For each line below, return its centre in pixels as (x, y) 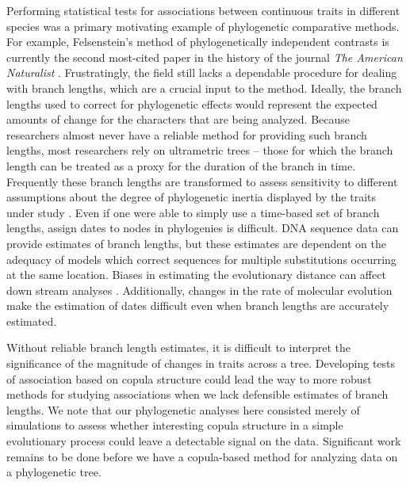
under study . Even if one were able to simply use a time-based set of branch (193, 212)
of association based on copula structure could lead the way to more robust (189, 378)
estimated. (32, 321)
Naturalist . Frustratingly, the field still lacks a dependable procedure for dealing (202, 73)
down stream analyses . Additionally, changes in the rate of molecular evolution (199, 290)
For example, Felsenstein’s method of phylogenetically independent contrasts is (198, 42)
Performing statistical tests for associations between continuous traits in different (203, 10)
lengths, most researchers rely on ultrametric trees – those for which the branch (200, 150)
